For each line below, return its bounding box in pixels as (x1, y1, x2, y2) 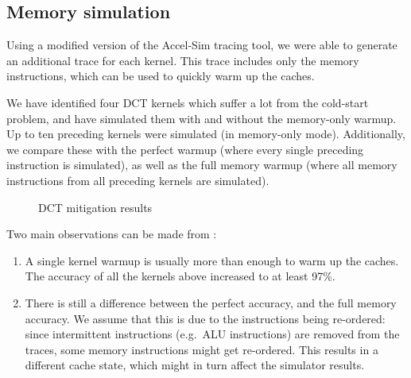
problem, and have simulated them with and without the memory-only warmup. (6, 110, 397, 126)
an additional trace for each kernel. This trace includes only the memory (6, 52, 359, 68)
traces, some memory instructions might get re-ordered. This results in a (25, 341, 378, 357)
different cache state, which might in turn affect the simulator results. (25, 357, 365, 373)
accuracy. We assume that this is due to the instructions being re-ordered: (25, 310, 386, 326)
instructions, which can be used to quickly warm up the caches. (6, 67, 315, 84)
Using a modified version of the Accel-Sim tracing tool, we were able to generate (6, 37, 397, 53)
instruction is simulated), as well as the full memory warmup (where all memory (6, 156, 397, 173)
